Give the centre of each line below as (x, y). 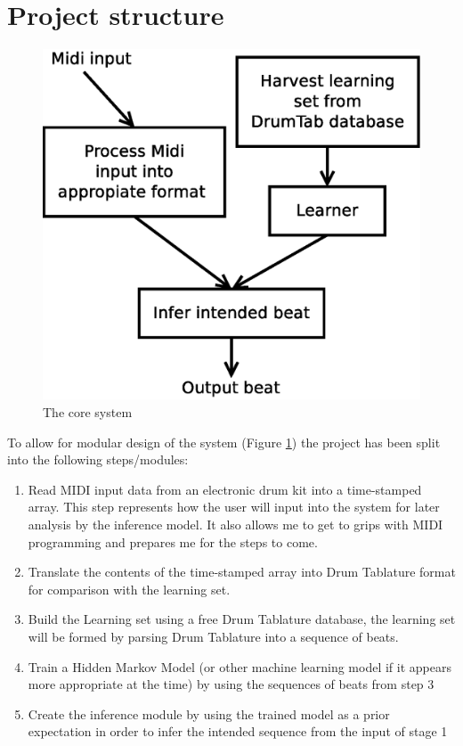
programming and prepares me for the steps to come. (173, 541)
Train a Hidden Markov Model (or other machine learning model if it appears (240, 666)
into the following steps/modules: (98, 459)
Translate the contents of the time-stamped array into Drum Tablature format (242, 572)
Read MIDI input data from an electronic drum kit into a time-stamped (225, 489)
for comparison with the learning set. (129, 589)
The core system (88, 412)
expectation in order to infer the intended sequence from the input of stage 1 (238, 731)
